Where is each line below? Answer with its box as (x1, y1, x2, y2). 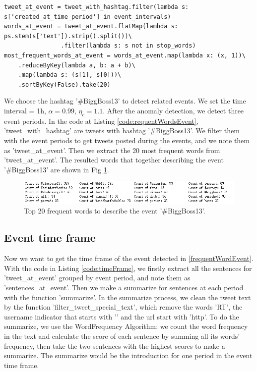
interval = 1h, (4, 105, 46, 115)
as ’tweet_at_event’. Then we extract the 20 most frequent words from (4, 145, 220, 155)
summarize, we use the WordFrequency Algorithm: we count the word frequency (4, 321, 248, 331)
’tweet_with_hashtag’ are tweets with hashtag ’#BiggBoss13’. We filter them (4, 125, 240, 136)
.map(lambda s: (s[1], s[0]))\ (18, 71, 122, 79)
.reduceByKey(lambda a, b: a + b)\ (18, 61, 135, 69)
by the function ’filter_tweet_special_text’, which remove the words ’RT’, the (4, 302, 243, 312)
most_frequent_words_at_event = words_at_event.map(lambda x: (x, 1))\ (4, 52, 246, 59)
